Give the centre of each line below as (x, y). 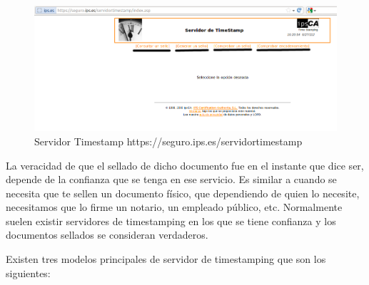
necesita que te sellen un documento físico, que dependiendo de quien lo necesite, (183, 193)
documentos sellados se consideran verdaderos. (107, 235)
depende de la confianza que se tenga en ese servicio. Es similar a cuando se (171, 179)
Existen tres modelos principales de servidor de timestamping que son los (166, 259)
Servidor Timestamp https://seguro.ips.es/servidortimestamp (168, 141)
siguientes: (28, 273)
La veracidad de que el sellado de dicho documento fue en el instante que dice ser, (185, 165)
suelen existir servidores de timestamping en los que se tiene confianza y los (171, 221)
